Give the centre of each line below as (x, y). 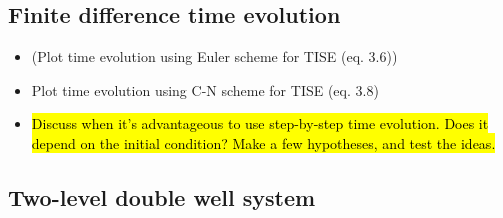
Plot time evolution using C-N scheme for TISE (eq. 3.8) (205, 89)
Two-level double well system (162, 196)
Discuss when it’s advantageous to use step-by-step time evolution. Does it (260, 123)
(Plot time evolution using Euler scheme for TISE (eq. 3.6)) (214, 56)
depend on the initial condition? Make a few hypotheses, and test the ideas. (263, 142)
